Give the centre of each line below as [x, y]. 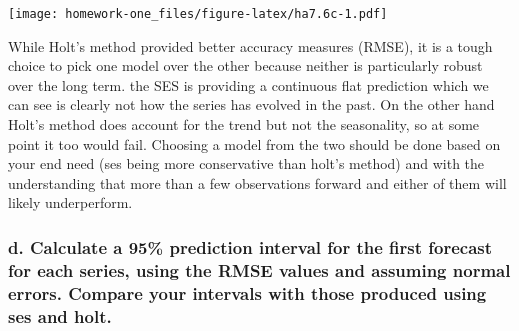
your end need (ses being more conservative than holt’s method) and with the [246, 163]
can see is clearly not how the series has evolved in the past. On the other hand [251, 104]
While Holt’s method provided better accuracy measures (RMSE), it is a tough [250, 45]
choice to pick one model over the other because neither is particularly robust [245, 65]
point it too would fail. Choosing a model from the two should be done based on [254, 143]
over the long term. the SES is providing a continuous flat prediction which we [248, 84]
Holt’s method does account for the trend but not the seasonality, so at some [244, 124]
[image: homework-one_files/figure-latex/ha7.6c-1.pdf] [198, 14]
